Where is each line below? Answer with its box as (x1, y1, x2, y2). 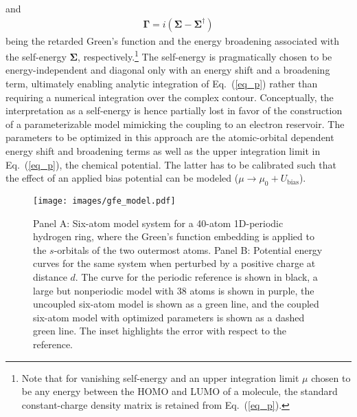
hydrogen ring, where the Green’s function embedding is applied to (33, 229, 314, 244)
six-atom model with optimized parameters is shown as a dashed (33, 310, 305, 324)
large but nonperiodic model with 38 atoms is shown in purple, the (33, 283, 314, 297)
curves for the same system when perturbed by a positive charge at (33, 256, 316, 270)
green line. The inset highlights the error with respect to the (33, 323, 287, 338)
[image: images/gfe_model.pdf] (33, 196, 176, 206)
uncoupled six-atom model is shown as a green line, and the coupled (33, 297, 319, 311)
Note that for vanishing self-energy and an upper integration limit (21, 370, 299, 385)
